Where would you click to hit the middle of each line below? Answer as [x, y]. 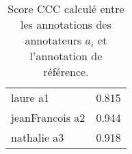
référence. [66, 72]
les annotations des [66, 24]
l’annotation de [66, 56]
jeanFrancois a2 [48, 117]
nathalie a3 [38, 137]
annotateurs [53, 40]
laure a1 [30, 98]
